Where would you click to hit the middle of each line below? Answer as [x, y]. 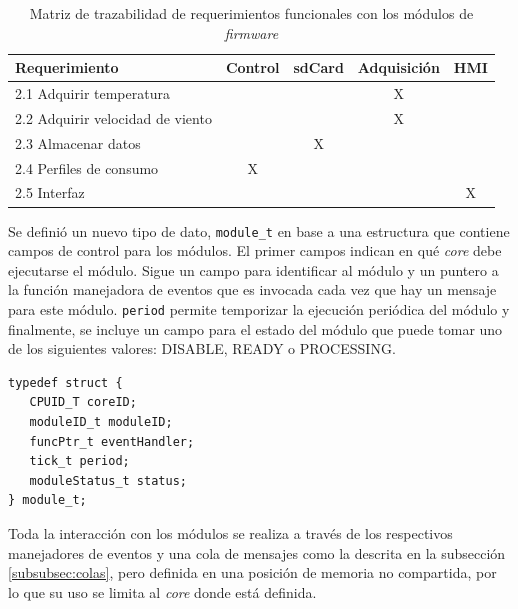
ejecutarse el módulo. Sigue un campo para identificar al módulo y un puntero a [253, 269]
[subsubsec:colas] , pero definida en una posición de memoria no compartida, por [252, 572]
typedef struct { [65, 382]
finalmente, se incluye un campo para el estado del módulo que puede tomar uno [255, 328]
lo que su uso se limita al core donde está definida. [162, 591]
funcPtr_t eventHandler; [112, 441]
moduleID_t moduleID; [101, 421]
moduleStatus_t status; [108, 480]
